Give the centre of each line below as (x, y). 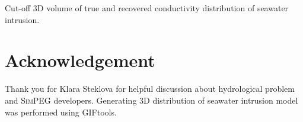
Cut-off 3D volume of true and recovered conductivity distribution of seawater (147, 8)
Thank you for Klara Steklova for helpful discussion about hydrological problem (150, 89)
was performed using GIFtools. (61, 112)
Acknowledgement (80, 60)
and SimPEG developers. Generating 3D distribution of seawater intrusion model (151, 100)
